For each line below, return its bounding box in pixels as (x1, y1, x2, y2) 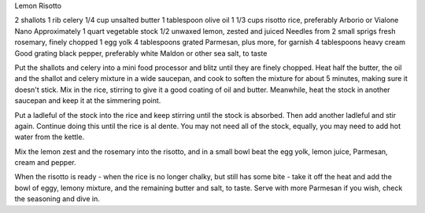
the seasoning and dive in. (14, 194, 100, 204)
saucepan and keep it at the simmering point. (14, 96, 161, 105)
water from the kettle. (14, 132, 85, 141)
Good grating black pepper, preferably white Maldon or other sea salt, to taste (14, 48, 268, 58)
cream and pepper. (14, 158, 76, 167)
